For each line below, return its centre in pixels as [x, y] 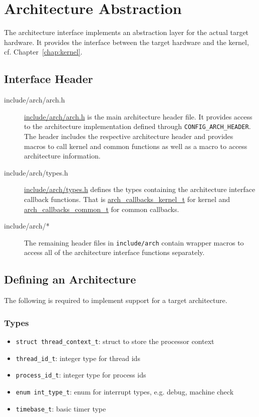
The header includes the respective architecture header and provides [129, 136]
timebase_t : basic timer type [61, 408]
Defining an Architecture [70, 279]
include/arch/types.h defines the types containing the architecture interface [140, 189]
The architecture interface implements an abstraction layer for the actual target [126, 32]
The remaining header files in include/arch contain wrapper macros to [134, 242]
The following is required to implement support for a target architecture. [116, 300]
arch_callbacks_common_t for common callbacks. [102, 209]
